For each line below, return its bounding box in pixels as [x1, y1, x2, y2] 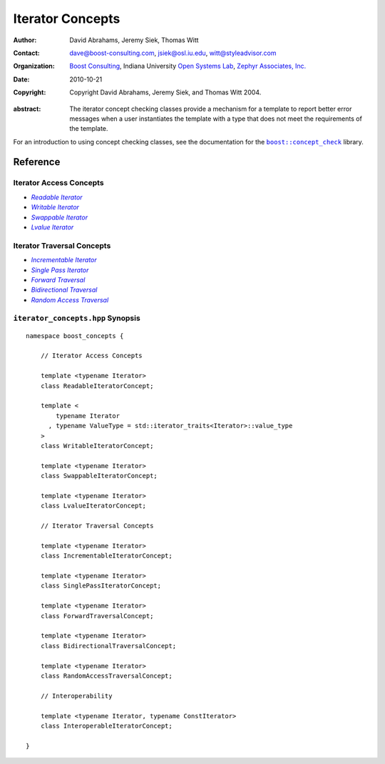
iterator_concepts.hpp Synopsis [13, 313, 140, 323]
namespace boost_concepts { [26, 332, 124, 339]
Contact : [13, 49, 41, 57]
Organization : [13, 61, 55, 71]
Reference [13, 156, 61, 168]
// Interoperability [40, 692, 113, 700]
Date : [13, 75, 30, 84]
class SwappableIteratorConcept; [40, 472, 158, 480]
